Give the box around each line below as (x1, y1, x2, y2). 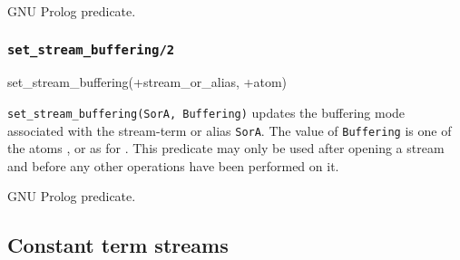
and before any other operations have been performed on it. (7, 156, 339, 175)
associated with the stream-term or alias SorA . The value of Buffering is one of (7, 120, 452, 140)
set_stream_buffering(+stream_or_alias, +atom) (7, 72, 288, 91)
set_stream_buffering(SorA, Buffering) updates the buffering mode (7, 102, 406, 121)
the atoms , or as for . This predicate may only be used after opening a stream (7, 139, 445, 158)
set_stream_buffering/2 (7, 42, 175, 57)
